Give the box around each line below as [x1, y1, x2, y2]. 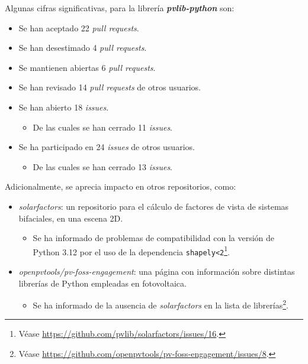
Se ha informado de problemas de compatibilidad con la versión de [33, 232, 275, 244]
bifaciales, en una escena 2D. [18, 212, 123, 224]
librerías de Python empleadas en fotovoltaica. [18, 277, 187, 289]
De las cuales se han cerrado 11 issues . [33, 121, 173, 133]
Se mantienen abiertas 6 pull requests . [18, 61, 156, 73]
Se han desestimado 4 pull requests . [18, 41, 147, 54]
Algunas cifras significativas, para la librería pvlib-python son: [5, 2, 235, 14]
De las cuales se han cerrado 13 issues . [33, 160, 173, 173]
